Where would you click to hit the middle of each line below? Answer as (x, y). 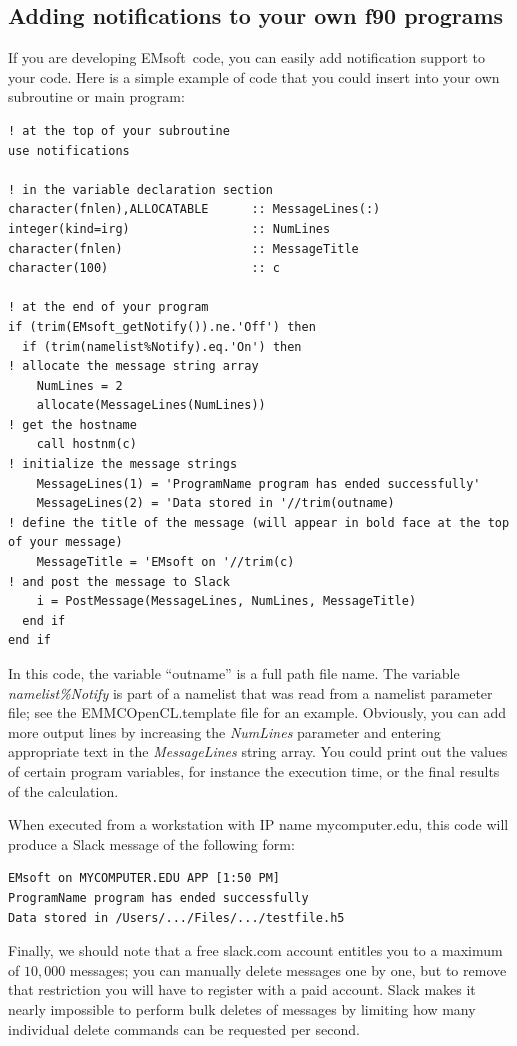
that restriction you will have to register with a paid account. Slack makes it (242, 989)
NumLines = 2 (79, 385)
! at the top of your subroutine (119, 130)
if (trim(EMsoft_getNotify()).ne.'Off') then (162, 326)
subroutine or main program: (96, 96)
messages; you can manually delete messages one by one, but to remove (288, 969)
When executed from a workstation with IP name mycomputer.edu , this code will (258, 824)
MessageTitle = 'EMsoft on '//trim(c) (165, 562)
